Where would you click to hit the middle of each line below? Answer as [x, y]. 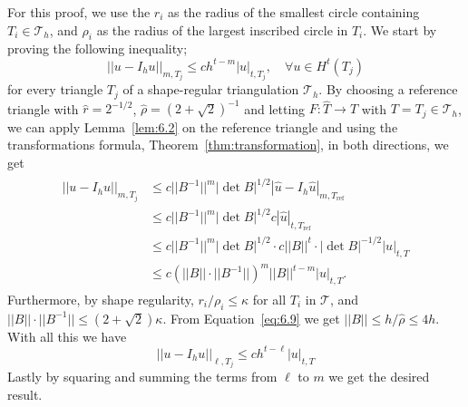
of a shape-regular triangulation [211, 89]
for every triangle [55, 89]
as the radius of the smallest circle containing [293, 12]
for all [269, 299]
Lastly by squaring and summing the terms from [142, 377]
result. [25, 394]
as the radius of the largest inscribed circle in [222, 29]
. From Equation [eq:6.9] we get [251, 318]
